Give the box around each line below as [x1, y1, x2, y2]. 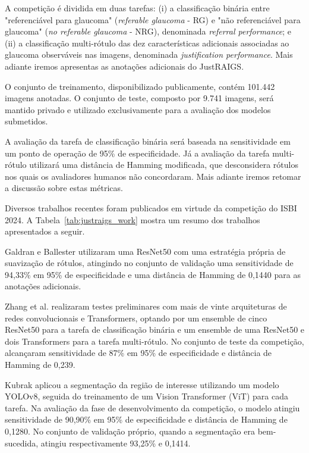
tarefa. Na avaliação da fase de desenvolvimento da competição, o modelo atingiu [5, 401, 300, 414]
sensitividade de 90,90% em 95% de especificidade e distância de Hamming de [5, 413, 288, 426]
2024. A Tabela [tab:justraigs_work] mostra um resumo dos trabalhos [5, 213, 260, 226]
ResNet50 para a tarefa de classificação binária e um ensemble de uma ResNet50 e [5, 323, 305, 336]
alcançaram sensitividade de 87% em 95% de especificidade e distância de [5, 346, 272, 359]
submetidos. [5, 115, 48, 127]
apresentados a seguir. [5, 225, 85, 238]
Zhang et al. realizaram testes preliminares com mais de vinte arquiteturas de [5, 300, 287, 313]
